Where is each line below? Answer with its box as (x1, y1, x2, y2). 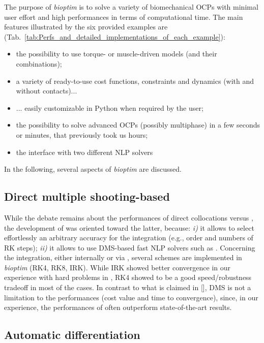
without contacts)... (16, 85, 77, 96)
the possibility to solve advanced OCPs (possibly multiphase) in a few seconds (16, 119, 260, 130)
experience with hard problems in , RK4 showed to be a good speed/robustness (4, 272, 252, 283)
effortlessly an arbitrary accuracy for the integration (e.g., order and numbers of (4, 232, 253, 243)
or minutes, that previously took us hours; (16, 129, 148, 140)
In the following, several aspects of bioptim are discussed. (4, 164, 182, 174)
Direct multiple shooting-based (4, 189, 170, 204)
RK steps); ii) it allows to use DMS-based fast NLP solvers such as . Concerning (4, 242, 255, 253)
